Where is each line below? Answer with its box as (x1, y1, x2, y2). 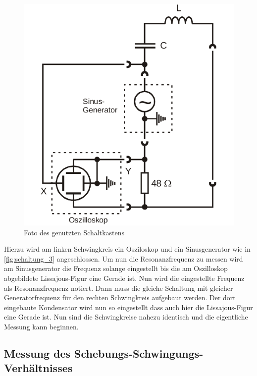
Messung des (4, 345, 71, 361)
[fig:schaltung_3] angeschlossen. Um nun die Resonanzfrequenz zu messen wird (4, 253, 243, 264)
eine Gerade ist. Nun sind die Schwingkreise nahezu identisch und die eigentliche (4, 312, 248, 322)
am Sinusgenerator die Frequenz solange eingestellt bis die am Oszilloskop (4, 263, 228, 273)
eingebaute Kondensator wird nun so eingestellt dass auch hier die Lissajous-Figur (4, 302, 253, 312)
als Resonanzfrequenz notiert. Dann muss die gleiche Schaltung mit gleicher (4, 282, 233, 293)
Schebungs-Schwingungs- (74, 345, 204, 361)
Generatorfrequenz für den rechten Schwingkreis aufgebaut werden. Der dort (4, 292, 236, 303)
